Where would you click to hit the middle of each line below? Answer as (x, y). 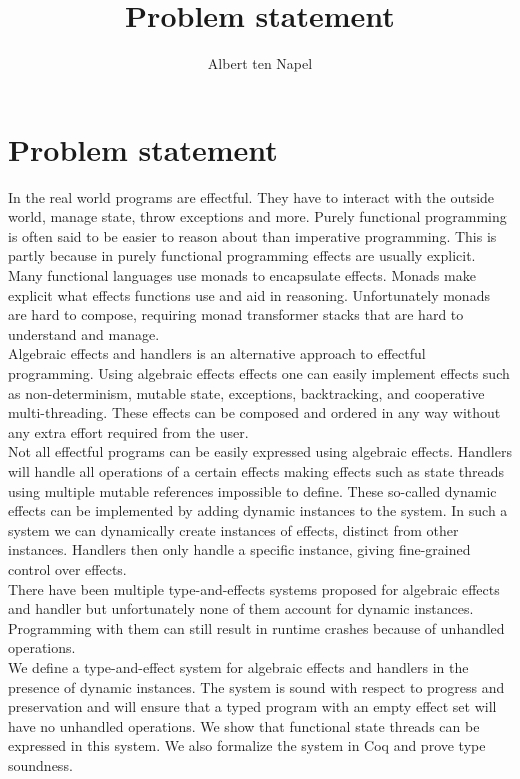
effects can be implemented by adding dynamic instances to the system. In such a (258, 510)
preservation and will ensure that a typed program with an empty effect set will (252, 706)
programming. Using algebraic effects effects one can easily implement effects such (259, 373)
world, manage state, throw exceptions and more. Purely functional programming (257, 216)
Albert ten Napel (260, 63)
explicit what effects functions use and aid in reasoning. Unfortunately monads (249, 294)
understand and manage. (84, 333)
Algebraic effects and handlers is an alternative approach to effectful (217, 353)
